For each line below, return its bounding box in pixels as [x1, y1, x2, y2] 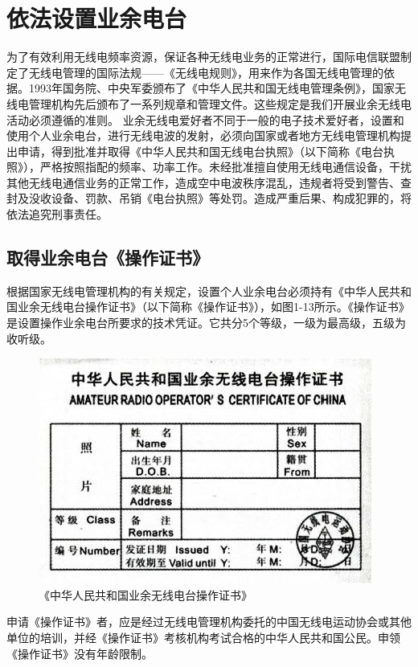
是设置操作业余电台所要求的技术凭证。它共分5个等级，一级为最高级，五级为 [6, 314, 406, 331]
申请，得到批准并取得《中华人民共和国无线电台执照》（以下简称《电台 [17, 142, 383, 159]
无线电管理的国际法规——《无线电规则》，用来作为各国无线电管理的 [28, 63, 383, 80]
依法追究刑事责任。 [6, 206, 108, 223]
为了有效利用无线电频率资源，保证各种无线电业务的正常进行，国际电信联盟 [6, 48, 400, 65]
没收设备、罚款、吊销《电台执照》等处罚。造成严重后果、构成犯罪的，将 [28, 190, 412, 207]
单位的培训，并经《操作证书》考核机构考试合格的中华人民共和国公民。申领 [6, 629, 400, 646]
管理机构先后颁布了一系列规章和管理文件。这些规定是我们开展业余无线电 [28, 95, 412, 112]
